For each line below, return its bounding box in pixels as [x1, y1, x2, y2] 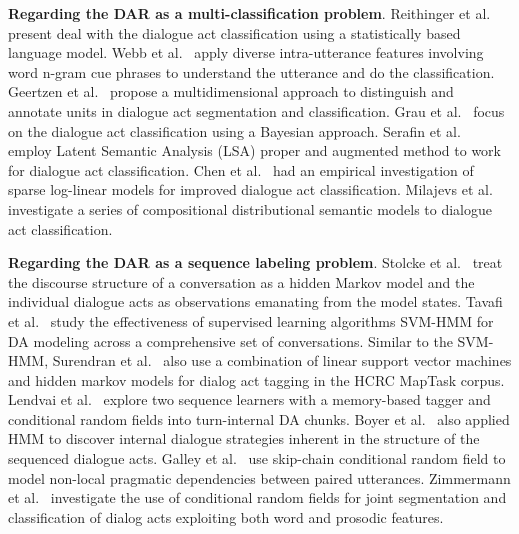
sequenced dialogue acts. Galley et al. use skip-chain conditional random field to [8, 448, 506, 469]
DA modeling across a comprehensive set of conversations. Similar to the [8, 330, 453, 351]
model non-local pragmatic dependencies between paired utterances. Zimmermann [8, 467, 511, 488]
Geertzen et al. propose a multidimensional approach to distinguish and [8, 81, 454, 102]
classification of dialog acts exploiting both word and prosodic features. [8, 506, 444, 527]
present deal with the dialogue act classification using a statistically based [8, 22, 461, 43]
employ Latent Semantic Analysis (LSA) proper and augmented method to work [8, 140, 501, 161]
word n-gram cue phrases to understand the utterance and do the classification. [8, 61, 495, 82]
